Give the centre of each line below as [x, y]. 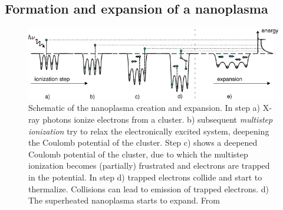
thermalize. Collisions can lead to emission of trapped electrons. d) [149, 188]
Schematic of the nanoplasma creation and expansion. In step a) [144, 108]
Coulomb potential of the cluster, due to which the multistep [138, 154]
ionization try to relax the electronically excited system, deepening [149, 131]
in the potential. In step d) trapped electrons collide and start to [145, 177]
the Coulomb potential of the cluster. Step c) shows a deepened [143, 142]
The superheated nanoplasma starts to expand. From [124, 200]
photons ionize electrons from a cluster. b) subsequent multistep [158, 119]
